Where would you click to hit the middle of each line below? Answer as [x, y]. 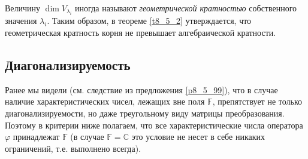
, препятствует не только [257, 101]
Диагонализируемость [68, 64]
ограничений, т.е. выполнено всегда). [73, 148]
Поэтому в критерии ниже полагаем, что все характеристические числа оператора [154, 125]
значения [21, 21]
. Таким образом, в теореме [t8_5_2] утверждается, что [149, 21]
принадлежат [36, 137]
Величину [23, 8]
